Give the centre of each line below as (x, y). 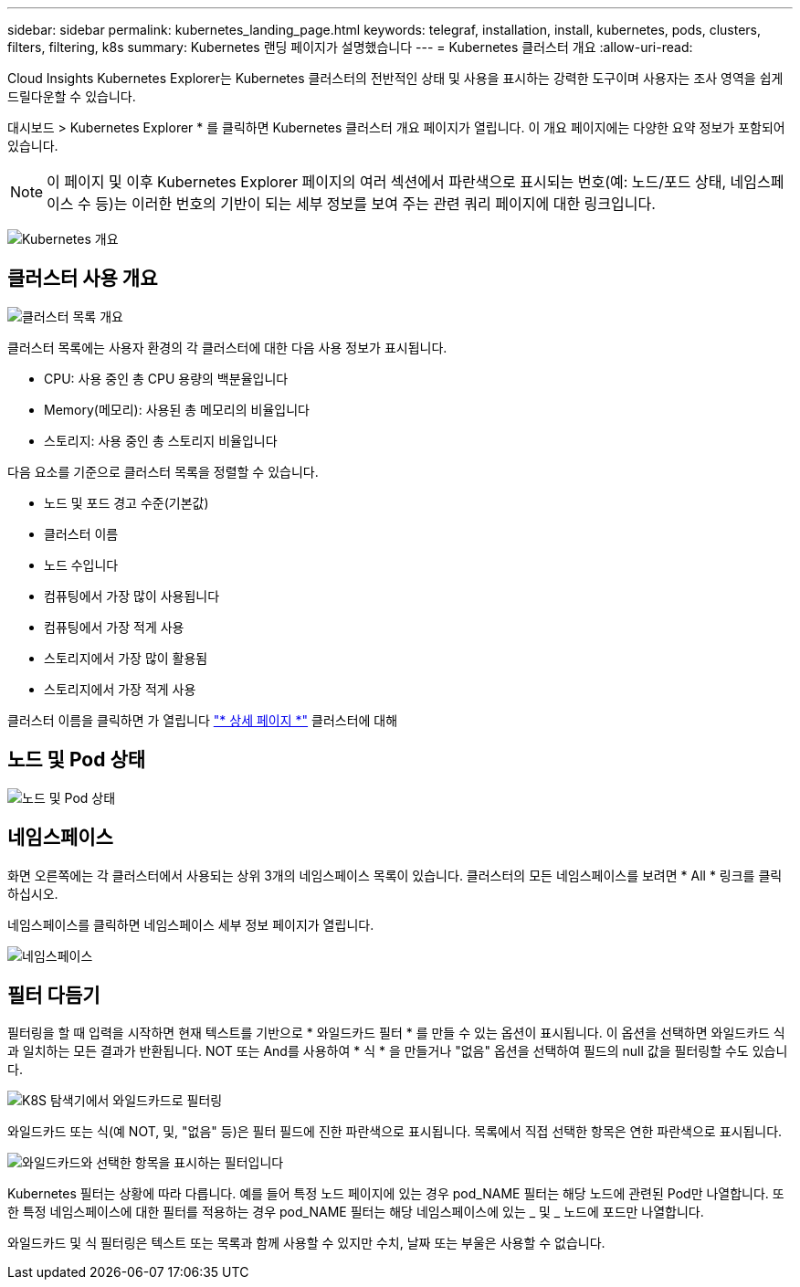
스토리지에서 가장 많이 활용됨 (126, 658)
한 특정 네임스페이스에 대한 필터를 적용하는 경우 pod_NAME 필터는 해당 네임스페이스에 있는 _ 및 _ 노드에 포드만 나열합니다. (356, 1212)
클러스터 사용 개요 (83, 279)
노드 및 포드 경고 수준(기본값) (126, 502)
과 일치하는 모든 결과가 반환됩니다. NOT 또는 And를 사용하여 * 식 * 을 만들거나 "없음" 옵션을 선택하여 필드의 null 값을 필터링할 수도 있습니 (398, 1051)
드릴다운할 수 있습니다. (72, 96)
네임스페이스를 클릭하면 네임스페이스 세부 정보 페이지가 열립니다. (191, 924)
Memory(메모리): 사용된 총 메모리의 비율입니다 (177, 409)
